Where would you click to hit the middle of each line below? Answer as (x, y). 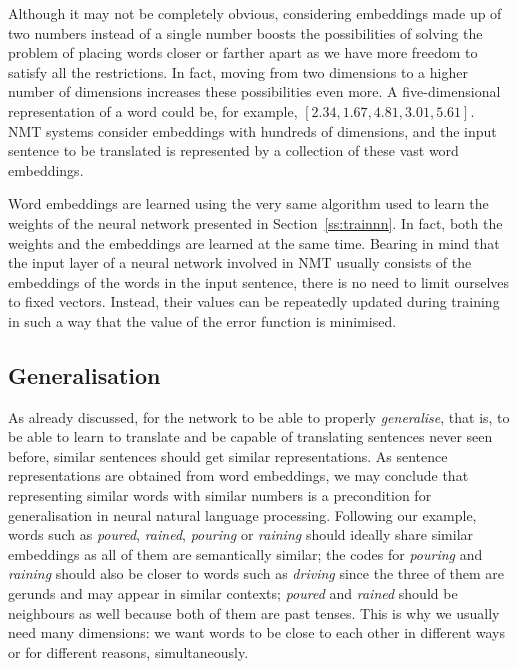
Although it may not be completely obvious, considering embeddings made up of (255, 13)
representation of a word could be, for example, (153, 110)
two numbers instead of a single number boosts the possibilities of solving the (245, 32)
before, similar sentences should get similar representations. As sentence (228, 455)
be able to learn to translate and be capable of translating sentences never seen (250, 436)
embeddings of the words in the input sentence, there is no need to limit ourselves (259, 281)
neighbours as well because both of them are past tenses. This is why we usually (254, 612)
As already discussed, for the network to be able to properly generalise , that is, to (259, 416)
